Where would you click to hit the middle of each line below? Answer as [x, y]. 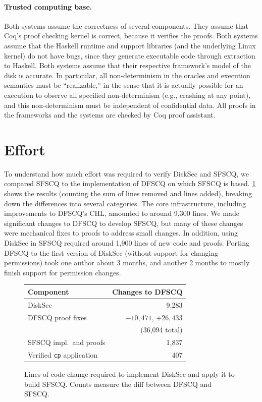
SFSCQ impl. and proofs [67, 342]
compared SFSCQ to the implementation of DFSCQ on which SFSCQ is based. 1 [130, 183]
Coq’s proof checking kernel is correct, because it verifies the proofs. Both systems [131, 36]
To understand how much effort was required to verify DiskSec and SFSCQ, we [126, 173]
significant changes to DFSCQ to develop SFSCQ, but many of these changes [124, 223]
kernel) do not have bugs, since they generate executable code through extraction [130, 55]
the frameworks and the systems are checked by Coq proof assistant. [110, 115]
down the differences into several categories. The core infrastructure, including [125, 203]
